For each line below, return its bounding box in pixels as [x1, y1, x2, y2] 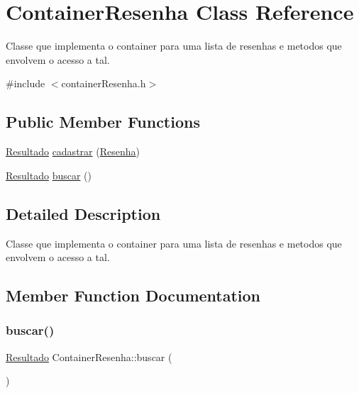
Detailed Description [6, 202, 161, 224]
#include [6, 76, 45, 91]
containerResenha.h [61, 76, 146, 91]
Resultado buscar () [6, 167, 92, 182]
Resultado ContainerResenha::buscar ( [6, 349, 172, 364]
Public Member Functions [6, 111, 200, 133]
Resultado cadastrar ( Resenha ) [6, 144, 140, 159]
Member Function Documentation [6, 284, 261, 306]
